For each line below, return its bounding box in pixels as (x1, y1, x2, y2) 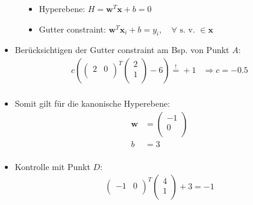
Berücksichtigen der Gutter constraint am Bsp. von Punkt (14, 43, 230, 56)
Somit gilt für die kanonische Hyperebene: (14, 97, 170, 110)
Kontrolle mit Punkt (14, 160, 90, 172)
